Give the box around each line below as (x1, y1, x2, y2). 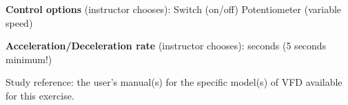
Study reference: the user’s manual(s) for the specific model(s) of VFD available (6, 75, 342, 89)
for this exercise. (6, 88, 74, 102)
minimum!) (6, 51, 52, 66)
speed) (6, 15, 33, 30)
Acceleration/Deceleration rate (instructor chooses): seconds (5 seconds (6, 38, 327, 53)
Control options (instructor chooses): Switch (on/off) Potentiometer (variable (6, 2, 342, 16)
